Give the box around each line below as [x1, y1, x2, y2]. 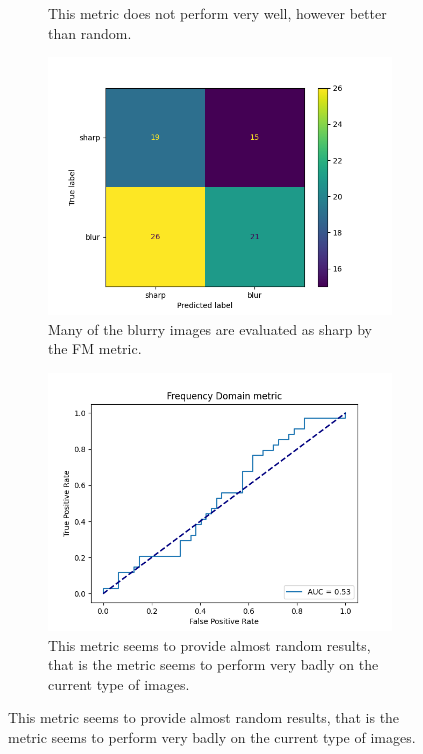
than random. [48, 22, 132, 43]
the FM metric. [48, 338, 142, 359]
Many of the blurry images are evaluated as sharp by [48, 318, 372, 339]
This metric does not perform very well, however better [48, 3, 387, 23]
